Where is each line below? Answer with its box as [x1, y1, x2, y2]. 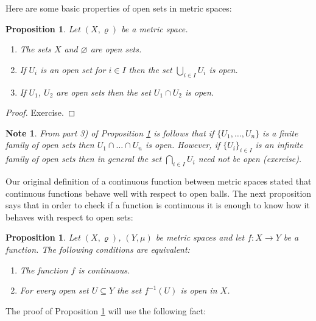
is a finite [262, 126, 298, 139]
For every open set [19, 284, 89, 297]
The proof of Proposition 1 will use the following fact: [5, 304, 206, 317]
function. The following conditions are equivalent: [5, 242, 190, 255]
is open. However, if [145, 138, 220, 151]
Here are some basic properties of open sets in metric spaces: [5, 2, 232, 14]
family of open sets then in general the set [5, 152, 162, 165]
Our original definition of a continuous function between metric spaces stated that [5, 174, 312, 187]
